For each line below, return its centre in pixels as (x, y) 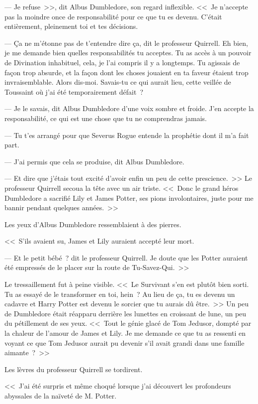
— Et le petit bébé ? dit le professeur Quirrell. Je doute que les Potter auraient (126, 257)
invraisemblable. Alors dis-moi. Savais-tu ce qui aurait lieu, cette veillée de (118, 82)
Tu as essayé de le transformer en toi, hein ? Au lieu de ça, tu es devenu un (120, 294)
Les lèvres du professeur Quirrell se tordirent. (74, 369)
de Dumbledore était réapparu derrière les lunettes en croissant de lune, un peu (126, 313)
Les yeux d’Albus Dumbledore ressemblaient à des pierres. (93, 224)
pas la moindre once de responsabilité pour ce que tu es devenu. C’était (113, 16)
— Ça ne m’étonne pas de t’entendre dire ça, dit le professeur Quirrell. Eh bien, (126, 43)
